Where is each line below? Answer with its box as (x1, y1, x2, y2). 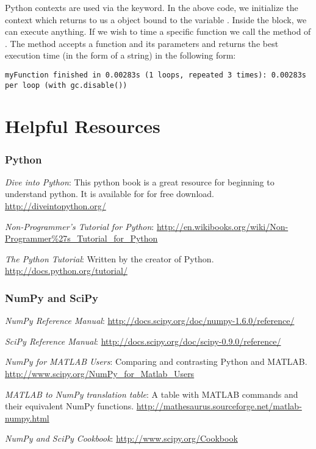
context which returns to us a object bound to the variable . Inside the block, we (5, 13, 307, 26)
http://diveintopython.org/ (5, 199, 106, 212)
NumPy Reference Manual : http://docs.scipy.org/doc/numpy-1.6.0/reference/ (5, 314, 295, 327)
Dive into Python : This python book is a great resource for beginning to (5, 175, 275, 188)
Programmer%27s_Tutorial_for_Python (5, 232, 158, 245)
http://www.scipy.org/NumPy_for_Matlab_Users (5, 367, 195, 380)
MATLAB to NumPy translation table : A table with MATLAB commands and (5, 387, 298, 400)
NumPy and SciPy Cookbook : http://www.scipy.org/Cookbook (5, 432, 238, 445)
